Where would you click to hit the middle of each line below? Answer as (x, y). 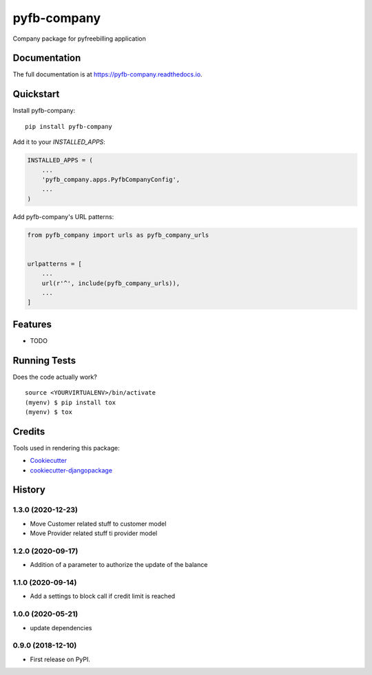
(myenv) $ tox (49, 412)
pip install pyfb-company (69, 126)
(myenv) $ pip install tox (71, 402)
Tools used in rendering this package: (66, 448)
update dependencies (61, 627)
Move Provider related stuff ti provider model (94, 533)
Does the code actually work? (55, 377)
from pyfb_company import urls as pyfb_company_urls (118, 235)
